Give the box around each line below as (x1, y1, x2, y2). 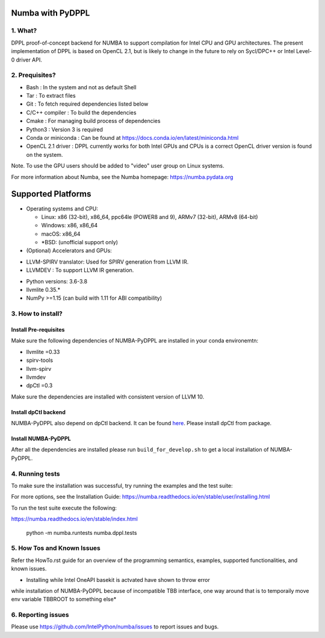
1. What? (11, 27, 37, 35)
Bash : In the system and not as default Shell (26, 83, 137, 90)
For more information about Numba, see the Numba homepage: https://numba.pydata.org (11, 173, 234, 180)
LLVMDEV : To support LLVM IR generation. (26, 267, 134, 274)
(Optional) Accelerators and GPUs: (26, 247, 113, 254)
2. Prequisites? (11, 71, 57, 80)
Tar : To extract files (26, 92, 76, 99)
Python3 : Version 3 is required (26, 125, 104, 133)
